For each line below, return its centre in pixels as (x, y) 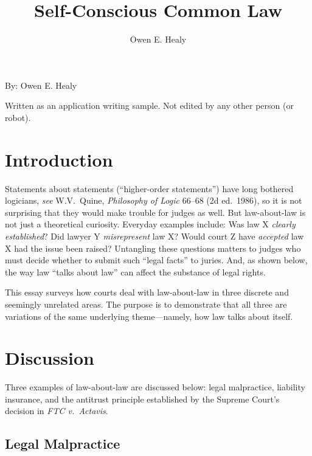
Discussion (50, 358)
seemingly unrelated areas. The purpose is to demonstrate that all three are (146, 304)
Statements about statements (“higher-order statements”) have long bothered (149, 188)
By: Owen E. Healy (41, 85)
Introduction (59, 159)
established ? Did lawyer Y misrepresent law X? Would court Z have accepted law (154, 236)
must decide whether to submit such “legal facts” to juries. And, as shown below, (156, 260)
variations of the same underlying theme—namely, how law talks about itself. (149, 316)
